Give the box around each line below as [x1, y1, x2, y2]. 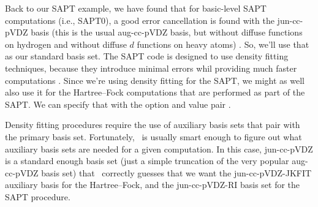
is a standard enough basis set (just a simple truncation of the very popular [5, 154, 289, 167]
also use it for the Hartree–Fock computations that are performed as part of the [5, 86, 305, 99]
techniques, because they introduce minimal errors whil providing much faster [5, 61, 297, 74]
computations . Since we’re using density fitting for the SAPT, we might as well [5, 73, 305, 86]
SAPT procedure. [5, 190, 70, 203]
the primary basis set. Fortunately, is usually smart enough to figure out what [5, 130, 302, 143]
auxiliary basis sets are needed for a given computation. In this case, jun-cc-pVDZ [5, 142, 313, 155]
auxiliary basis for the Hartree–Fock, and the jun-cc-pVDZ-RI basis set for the [5, 178, 300, 191]
